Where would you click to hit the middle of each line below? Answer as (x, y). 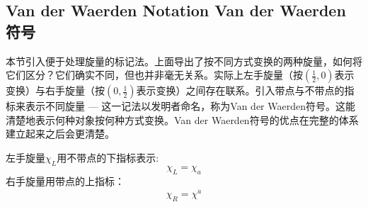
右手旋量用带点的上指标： (65, 180)
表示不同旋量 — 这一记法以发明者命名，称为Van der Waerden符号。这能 (190, 106)
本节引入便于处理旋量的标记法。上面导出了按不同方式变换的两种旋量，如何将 (184, 61)
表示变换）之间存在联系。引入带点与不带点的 (240, 90)
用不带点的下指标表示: (108, 157)
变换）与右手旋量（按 (55, 90)
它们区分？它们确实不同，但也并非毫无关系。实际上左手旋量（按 (154, 75)
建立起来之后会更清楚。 (60, 134)
